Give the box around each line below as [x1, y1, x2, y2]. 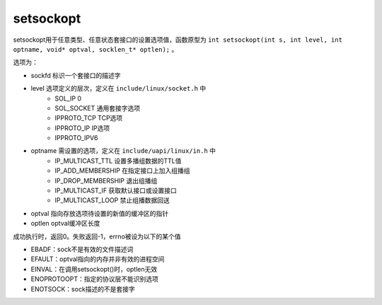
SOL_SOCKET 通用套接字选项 [54, 103, 141, 113]
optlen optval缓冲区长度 [30, 219, 100, 228]
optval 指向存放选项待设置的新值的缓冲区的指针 [30, 209, 169, 217]
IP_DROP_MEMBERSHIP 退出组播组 [54, 176, 158, 185]
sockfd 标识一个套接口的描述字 [30, 71, 121, 79]
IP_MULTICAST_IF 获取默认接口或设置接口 [54, 186, 177, 195]
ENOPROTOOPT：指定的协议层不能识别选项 [30, 275, 158, 283]
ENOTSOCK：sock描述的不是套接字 [30, 284, 136, 293]
